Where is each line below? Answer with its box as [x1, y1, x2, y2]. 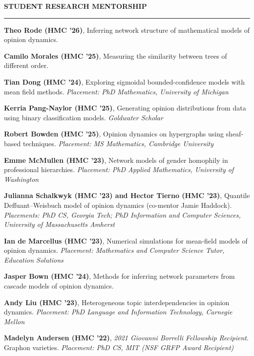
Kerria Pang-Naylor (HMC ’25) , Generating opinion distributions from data [4, 103, 246, 113]
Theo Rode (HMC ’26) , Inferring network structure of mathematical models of [4, 24, 250, 35]
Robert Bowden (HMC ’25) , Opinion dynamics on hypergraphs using [4, 129, 224, 139]
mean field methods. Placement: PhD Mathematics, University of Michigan [4, 86, 229, 96]
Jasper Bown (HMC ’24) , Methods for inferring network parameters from [4, 271, 235, 281]
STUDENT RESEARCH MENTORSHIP [4, 1, 147, 11]
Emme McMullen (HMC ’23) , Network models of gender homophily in [4, 155, 228, 165]
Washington [4, 174, 39, 184]
